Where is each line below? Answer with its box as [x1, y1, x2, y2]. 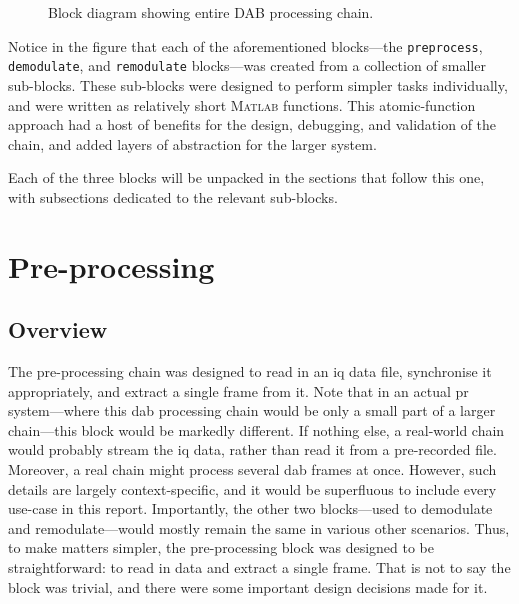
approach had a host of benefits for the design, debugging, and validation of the [8, 114, 497, 135]
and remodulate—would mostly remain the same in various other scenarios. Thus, [8, 517, 510, 538]
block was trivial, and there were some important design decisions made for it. [8, 576, 488, 597]
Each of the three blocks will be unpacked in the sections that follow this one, [8, 167, 485, 188]
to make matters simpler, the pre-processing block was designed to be [8, 537, 435, 558]
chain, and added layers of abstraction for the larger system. [8, 133, 377, 154]
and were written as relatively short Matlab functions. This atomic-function [8, 94, 476, 115]
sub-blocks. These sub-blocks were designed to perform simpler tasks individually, [8, 74, 508, 95]
